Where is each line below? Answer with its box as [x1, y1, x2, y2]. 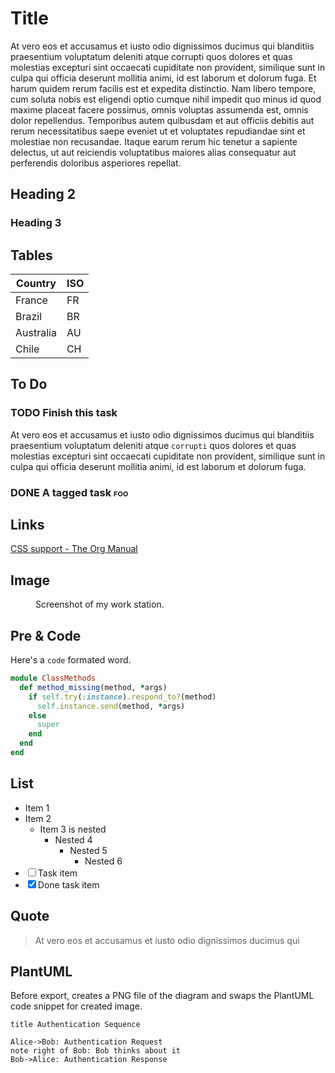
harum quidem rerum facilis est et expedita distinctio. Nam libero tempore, [10, 82, 317, 94]
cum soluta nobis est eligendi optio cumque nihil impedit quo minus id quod [10, 93, 322, 105]
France [15, 293, 48, 307]
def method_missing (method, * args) [19, 682, 168, 692]
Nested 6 [84, 855, 123, 867]
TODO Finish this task [10, 406, 118, 420]
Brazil [15, 310, 43, 324]
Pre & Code [10, 627, 82, 644]
